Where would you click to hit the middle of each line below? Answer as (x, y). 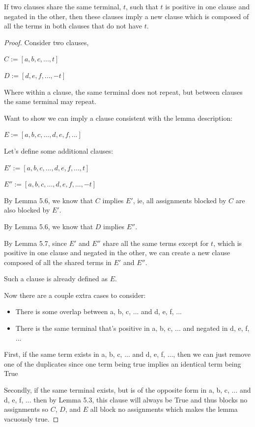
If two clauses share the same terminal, (63, 6)
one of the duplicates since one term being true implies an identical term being (123, 363)
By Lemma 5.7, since (35, 243)
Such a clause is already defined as (56, 279)
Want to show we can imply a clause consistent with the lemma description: (118, 118)
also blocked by (27, 210)
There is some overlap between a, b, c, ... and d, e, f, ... (99, 311)
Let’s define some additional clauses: (59, 150)
